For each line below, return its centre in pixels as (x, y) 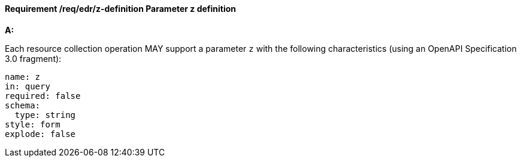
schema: (23, 105)
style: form (33, 124)
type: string (45, 115)
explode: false (40, 134)
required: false (43, 96)
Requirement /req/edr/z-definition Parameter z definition (121, 9)
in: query (28, 86)
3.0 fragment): (33, 58)
